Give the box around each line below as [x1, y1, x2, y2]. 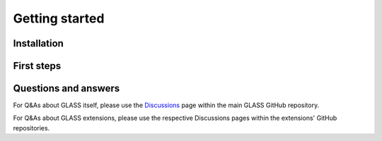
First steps [13, 60, 62, 72]
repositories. [13, 123, 50, 132]
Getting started [13, 11, 105, 26]
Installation [13, 37, 64, 49]
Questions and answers [13, 82, 120, 94]
